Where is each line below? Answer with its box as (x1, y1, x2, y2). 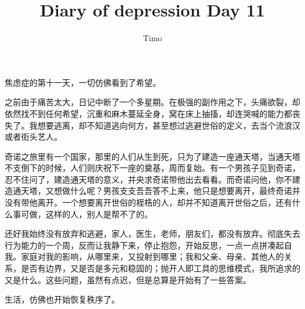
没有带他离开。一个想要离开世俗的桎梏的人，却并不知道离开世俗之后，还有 (5, 196, 292, 209)
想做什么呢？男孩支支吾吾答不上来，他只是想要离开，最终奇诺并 (53, 184, 300, 197)
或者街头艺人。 (5, 130, 62, 143)
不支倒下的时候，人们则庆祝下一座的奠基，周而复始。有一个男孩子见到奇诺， (5, 162, 300, 174)
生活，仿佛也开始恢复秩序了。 (5, 293, 120, 305)
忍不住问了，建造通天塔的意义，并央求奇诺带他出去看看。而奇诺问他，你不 (5, 173, 292, 185)
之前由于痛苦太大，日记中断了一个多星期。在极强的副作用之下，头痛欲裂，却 (5, 96, 300, 108)
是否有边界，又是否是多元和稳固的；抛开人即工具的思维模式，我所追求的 (21, 262, 300, 274)
